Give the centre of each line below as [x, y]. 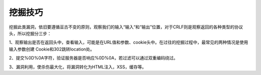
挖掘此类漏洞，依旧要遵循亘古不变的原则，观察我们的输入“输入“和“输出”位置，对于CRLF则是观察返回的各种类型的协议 [126, 27]
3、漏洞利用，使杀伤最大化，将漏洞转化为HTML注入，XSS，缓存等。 [78, 67]
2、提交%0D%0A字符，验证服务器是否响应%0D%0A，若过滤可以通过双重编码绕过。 [94, 58]
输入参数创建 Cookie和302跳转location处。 [52, 49]
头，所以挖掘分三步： [30, 33]
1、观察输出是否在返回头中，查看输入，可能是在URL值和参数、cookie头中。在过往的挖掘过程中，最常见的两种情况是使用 [129, 42]
